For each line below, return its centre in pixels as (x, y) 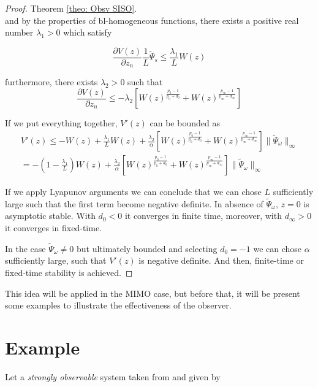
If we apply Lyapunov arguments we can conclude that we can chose (133, 192)
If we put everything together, (61, 123)
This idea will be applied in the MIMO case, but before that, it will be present (153, 293)
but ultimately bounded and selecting (147, 248)
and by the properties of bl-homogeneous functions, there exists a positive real (152, 20)
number (19, 32)
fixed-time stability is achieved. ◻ (69, 273)
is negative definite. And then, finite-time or (221, 260)
